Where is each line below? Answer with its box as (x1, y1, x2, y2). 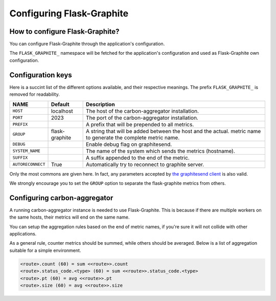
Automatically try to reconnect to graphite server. (85, 161, 204, 168)
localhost (51, 107, 74, 115)
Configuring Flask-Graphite (9, 8, 129, 19)
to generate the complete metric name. (85, 134, 180, 141)
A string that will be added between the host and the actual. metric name (85, 127, 261, 135)
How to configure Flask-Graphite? (9, 27, 120, 36)
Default (51, 100, 70, 107)
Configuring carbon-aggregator (9, 193, 113, 202)
